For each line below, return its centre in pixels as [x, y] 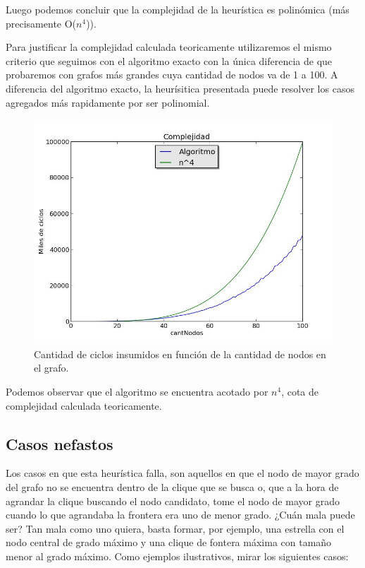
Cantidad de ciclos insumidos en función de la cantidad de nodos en [180, 354]
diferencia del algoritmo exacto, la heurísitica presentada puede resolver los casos [180, 88]
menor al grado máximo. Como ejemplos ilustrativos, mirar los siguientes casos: [177, 556]
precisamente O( [41, 23]
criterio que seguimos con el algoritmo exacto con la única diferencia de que [169, 60]
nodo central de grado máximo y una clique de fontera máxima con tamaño [169, 542]
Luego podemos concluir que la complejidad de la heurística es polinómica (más [178, 9]
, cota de [300, 391]
